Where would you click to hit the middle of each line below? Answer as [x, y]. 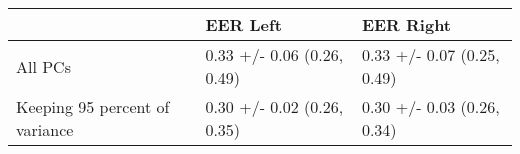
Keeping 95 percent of [93, 106]
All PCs [43, 66]
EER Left [243, 24]
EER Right [406, 24]
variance [45, 129]
